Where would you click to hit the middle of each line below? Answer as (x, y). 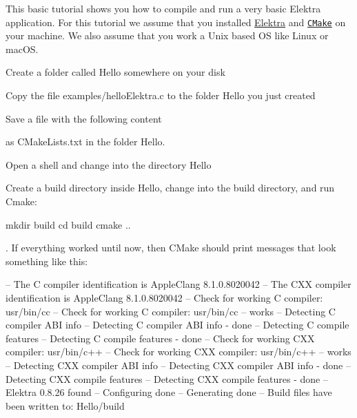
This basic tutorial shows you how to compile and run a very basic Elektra (163, 8)
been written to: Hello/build (65, 405)
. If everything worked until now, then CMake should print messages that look (171, 248)
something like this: (47, 261)
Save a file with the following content (84, 118)
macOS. (22, 49)
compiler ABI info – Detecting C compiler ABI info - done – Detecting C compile (177, 325)
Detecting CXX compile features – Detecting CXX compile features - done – (167, 378)
